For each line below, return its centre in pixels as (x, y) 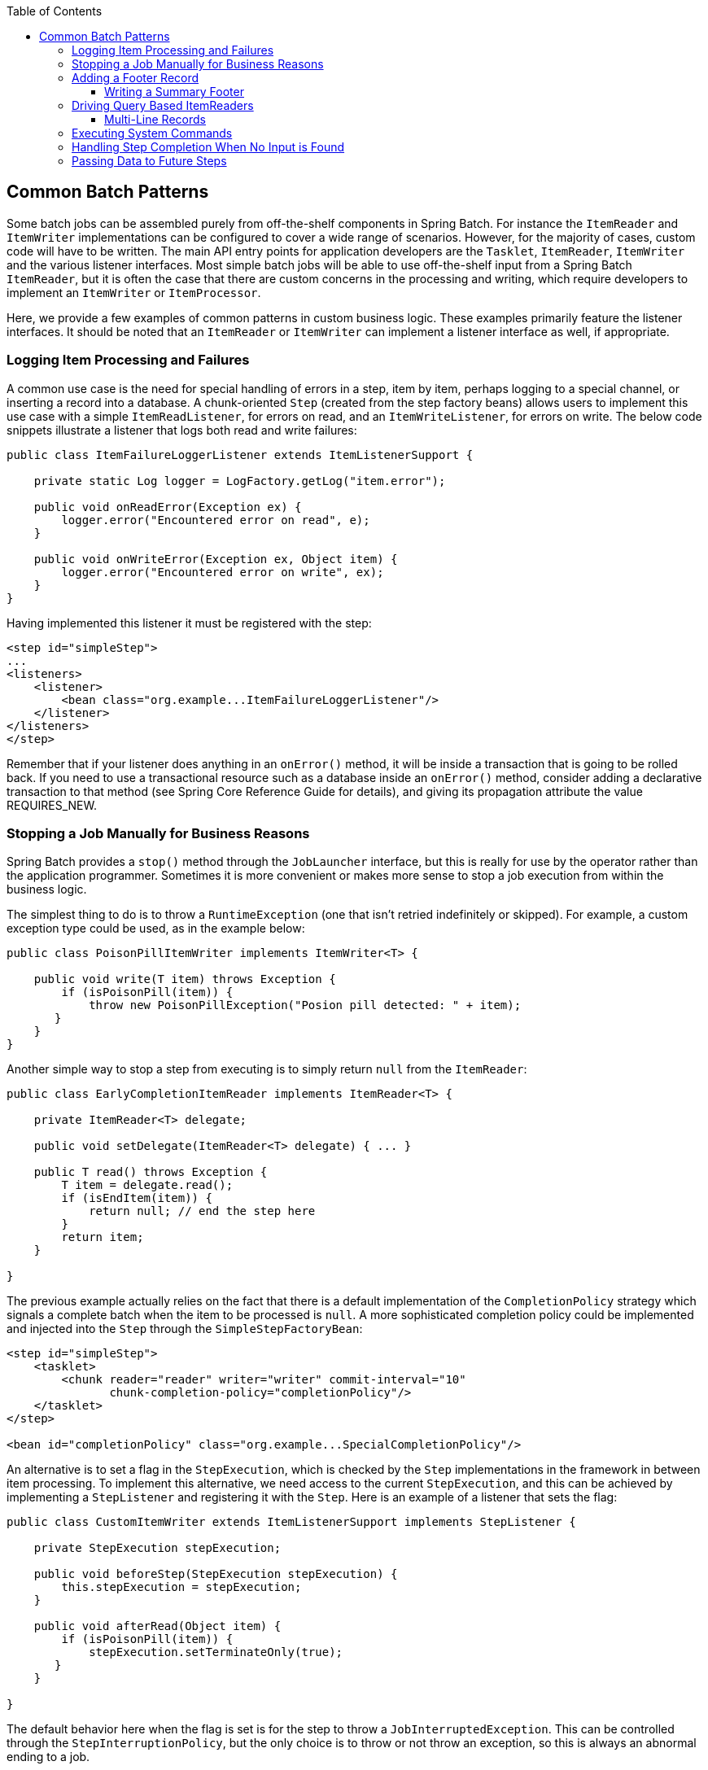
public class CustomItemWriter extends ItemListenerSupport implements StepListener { (291, 1522)
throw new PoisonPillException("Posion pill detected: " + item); (305, 1005)
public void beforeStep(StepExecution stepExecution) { (216, 1574)
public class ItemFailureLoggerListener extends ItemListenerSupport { (240, 455)
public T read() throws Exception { (151, 1172)
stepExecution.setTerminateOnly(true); (216, 1652)
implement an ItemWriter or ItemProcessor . (134, 292)
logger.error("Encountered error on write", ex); (223, 572)
